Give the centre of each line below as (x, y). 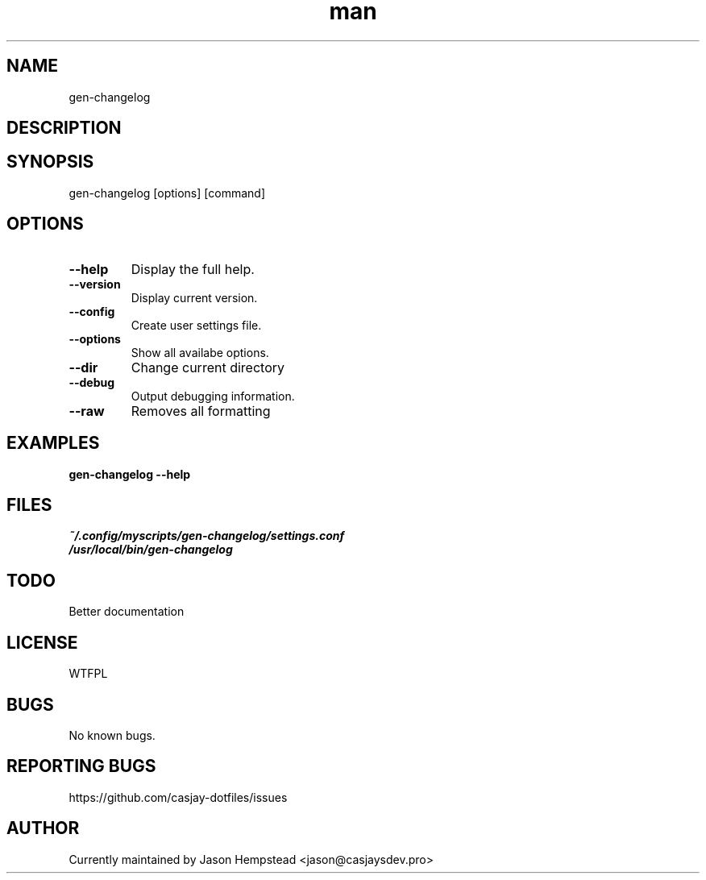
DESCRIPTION (64, 128)
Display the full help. (193, 269)
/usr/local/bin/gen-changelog (151, 550)
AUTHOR (43, 828)
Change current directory (208, 367)
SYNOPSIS (50, 162)
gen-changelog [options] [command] (167, 193)
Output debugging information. (213, 396)
